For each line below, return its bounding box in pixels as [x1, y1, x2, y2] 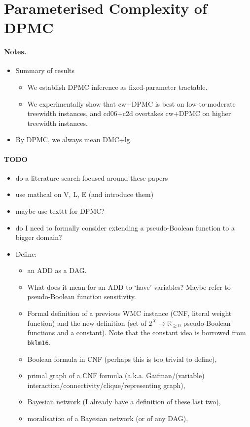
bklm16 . [27, 337, 51, 347]
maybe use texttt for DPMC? [15, 205, 105, 216]
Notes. [4, 46, 27, 57]
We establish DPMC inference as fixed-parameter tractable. [27, 81, 208, 92]
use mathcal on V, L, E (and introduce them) [15, 189, 154, 199]
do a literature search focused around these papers [15, 172, 168, 183]
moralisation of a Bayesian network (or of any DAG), [27, 413, 188, 423]
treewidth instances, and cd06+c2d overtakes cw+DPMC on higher [27, 108, 231, 118]
